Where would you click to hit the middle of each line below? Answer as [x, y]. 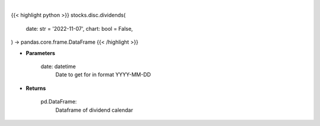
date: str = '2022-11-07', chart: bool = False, [79, 28]
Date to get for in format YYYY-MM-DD [103, 75]
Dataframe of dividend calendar [94, 110]
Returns [36, 88]
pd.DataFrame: [59, 102]
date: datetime [58, 66]
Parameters [41, 53]
